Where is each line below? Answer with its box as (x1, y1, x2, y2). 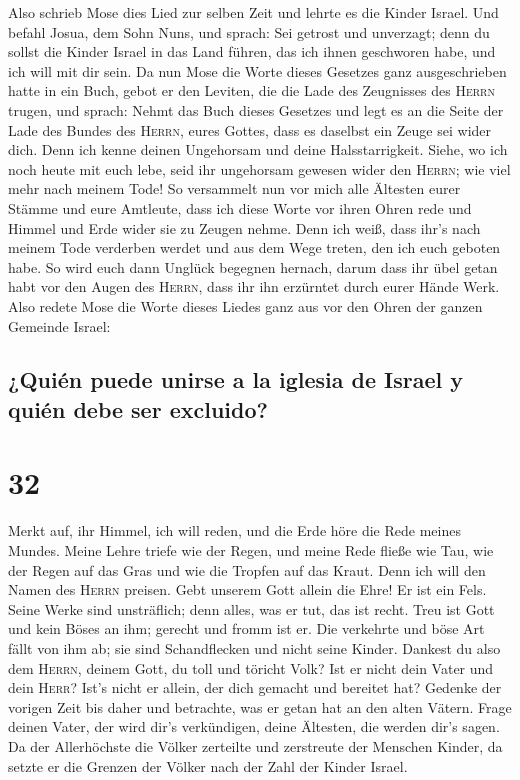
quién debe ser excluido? (8, 393, 268, 424)
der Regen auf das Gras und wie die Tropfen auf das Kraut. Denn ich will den (8, 559, 486, 580)
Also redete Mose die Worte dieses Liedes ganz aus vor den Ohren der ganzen (8, 295, 483, 316)
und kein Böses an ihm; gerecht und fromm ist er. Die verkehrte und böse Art (8, 618, 485, 639)
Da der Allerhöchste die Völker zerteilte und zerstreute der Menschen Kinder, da (8, 735, 503, 756)
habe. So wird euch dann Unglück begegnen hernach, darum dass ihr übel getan (8, 256, 498, 277)
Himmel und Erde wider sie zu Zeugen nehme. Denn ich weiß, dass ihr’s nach (8, 217, 481, 238)
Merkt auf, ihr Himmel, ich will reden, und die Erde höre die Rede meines (8, 520, 461, 541)
